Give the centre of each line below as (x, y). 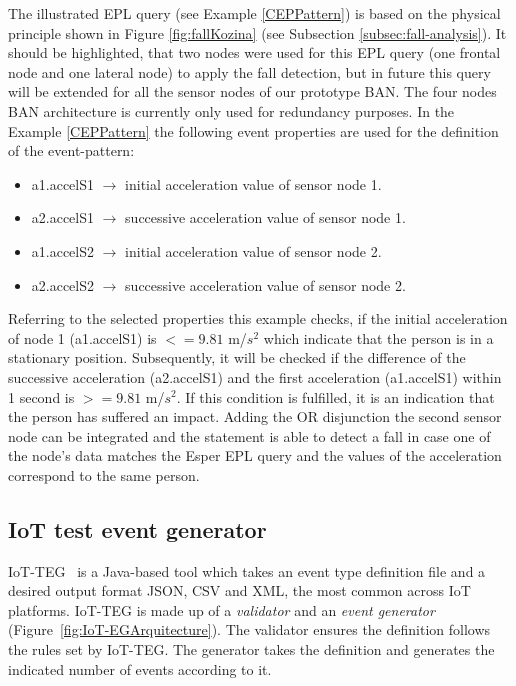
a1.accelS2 (63, 250)
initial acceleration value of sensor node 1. (253, 183)
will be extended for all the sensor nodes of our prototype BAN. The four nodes (252, 91)
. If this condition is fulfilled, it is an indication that (335, 396)
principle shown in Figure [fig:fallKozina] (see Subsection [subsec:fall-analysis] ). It (257, 32)
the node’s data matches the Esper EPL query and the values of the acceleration (255, 455)
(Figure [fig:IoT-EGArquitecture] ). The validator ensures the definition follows (249, 629)
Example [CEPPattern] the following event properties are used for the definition (253, 130)
